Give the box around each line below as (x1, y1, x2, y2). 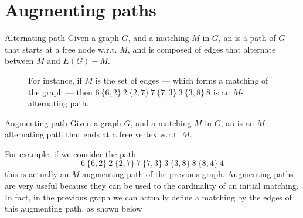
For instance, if (28, 74, 82, 86)
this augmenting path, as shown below (5, 202, 142, 214)
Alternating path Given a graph (5, 32, 120, 44)
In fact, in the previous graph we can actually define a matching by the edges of (5, 191, 292, 203)
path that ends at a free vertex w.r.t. (46, 128, 179, 140)
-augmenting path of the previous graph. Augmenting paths (79, 168, 294, 180)
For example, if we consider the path (5, 147, 136, 160)
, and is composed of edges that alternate (127, 43, 276, 55)
